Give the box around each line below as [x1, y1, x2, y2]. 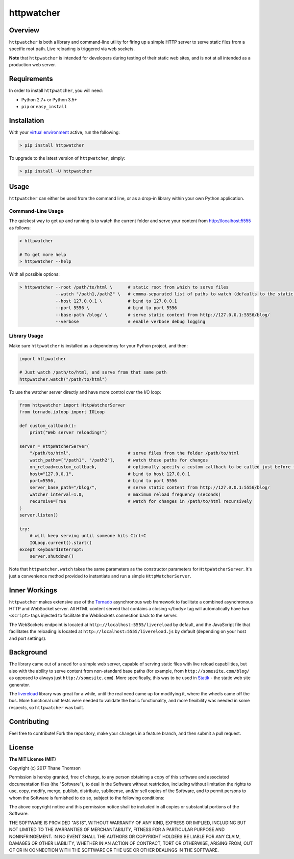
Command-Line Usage [9, 208, 64, 215]
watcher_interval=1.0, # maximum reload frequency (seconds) [29, 491, 221, 497]
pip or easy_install [21, 103, 67, 109]
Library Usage [9, 332, 44, 339]
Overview [9, 26, 40, 34]
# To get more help [19, 252, 66, 258]
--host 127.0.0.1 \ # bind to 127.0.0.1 [55, 298, 177, 304]
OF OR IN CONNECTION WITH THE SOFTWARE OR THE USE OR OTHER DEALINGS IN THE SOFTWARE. [9, 847, 219, 853]
